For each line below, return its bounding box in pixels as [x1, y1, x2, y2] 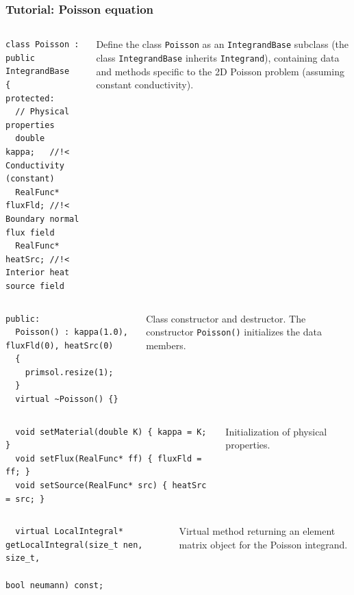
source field [5, 281, 64, 291]
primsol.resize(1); [25, 367, 114, 377]
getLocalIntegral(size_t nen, [5, 540, 143, 550]
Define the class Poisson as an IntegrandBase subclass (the [96, 37, 349, 51]
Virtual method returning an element [179, 524, 336, 538]
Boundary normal [5, 214, 79, 224]
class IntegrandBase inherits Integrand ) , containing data [96, 50, 340, 64]
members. [146, 338, 186, 352]
